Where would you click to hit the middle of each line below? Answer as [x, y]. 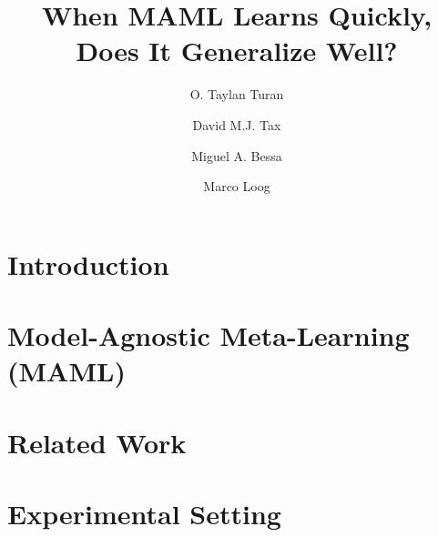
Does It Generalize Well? [237, 51]
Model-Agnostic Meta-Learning [209, 335]
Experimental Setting [144, 513]
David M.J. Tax [237, 124]
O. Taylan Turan [237, 94]
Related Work [97, 442]
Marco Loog [237, 186]
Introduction [88, 263]
